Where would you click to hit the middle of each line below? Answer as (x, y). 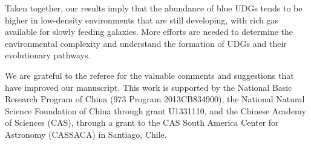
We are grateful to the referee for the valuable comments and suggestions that (149, 75)
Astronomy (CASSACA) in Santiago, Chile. (86, 134)
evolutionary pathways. (48, 55)
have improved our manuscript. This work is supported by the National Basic (149, 87)
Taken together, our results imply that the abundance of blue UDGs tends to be (154, 8)
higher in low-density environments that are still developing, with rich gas (142, 20)
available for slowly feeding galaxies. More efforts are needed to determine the (149, 32)
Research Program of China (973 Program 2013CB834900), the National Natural (155, 99)
